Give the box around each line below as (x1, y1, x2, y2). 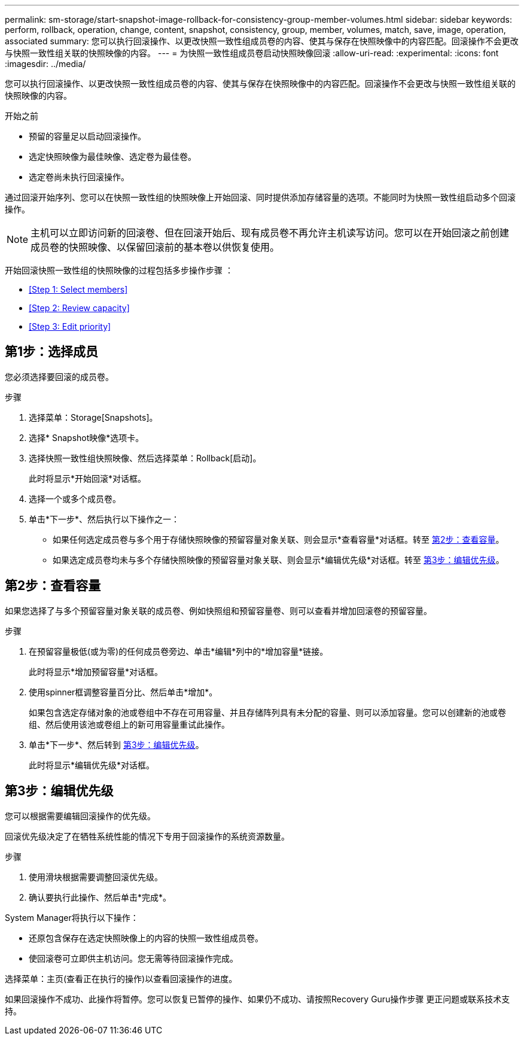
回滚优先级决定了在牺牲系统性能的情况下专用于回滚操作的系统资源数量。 (5, 831, 290, 841)
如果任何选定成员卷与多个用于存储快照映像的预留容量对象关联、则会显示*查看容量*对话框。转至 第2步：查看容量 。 (53, 534, 504, 545)
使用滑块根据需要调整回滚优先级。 (29, 871, 163, 882)
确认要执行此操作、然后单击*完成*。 (29, 892, 172, 902)
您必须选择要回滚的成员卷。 (5, 371, 114, 382)
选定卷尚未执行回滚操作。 (29, 172, 129, 182)
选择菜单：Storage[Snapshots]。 (29, 412, 158, 422)
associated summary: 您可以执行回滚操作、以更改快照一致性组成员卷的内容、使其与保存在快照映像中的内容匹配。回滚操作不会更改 (5, 36, 519, 46)
